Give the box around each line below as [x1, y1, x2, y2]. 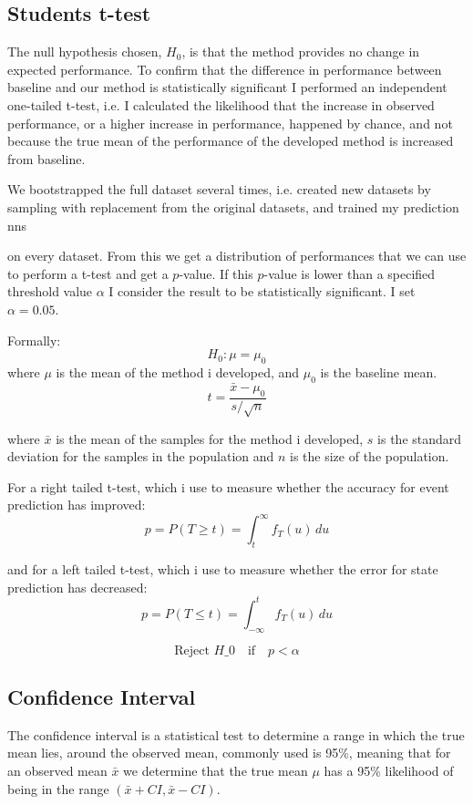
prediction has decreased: [7, 577, 148, 596]
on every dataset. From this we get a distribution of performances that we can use [7, 246, 467, 265]
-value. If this [179, 263, 253, 283]
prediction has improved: [7, 495, 146, 514]
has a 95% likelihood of [324, 761, 454, 780]
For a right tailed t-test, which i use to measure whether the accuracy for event [7, 477, 449, 496]
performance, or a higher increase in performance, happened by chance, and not [7, 113, 453, 132]
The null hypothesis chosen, [7, 42, 162, 61]
